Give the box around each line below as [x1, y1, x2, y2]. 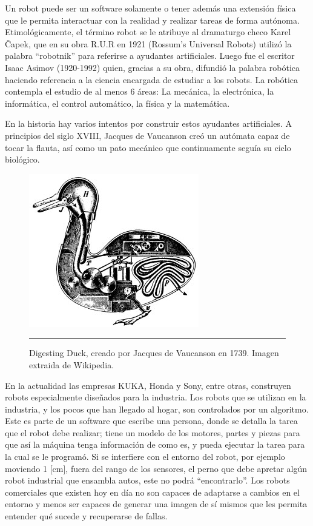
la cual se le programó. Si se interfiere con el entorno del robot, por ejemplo [5, 450, 285, 463]
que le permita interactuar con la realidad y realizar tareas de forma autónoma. [5, 13, 300, 26]
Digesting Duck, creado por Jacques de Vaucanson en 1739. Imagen [29, 346, 279, 359]
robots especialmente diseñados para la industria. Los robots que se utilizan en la [5, 391, 306, 403]
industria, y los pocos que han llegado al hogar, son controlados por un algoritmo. [5, 402, 309, 415]
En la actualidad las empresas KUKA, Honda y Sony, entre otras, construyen [5, 379, 291, 391]
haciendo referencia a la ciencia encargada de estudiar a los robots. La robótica [5, 73, 298, 86]
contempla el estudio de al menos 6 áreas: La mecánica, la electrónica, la [5, 85, 274, 98]
